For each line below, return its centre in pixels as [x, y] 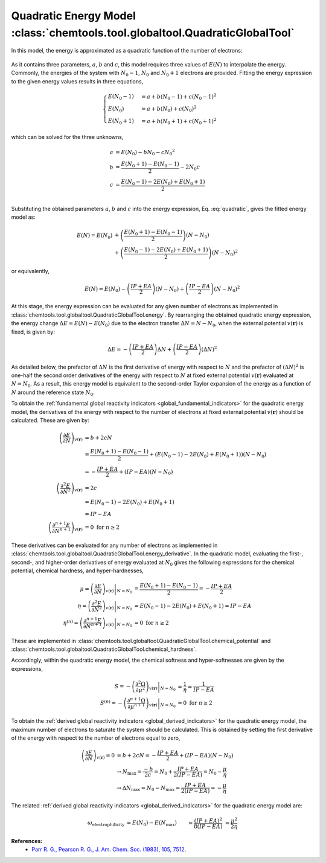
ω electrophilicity [106, 824]
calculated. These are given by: [50, 420]
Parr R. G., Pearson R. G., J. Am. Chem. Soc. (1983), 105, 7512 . [109, 850]
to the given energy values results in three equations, [77, 81]
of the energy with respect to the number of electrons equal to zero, [96, 738]
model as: [24, 217]
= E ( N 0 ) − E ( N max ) [152, 824]
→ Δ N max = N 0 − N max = [149, 789]
